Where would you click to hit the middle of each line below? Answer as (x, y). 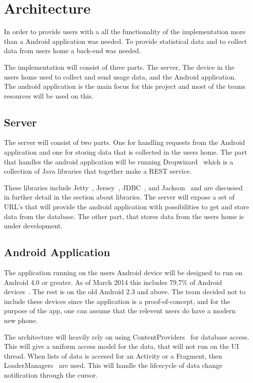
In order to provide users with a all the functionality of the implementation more (125, 31)
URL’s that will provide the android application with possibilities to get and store (126, 207)
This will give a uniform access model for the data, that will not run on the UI (122, 346)
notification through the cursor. (51, 374)
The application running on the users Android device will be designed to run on (123, 272)
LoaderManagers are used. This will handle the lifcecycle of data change (113, 365)
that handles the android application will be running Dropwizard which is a (119, 161)
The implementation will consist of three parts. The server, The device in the (119, 67)
